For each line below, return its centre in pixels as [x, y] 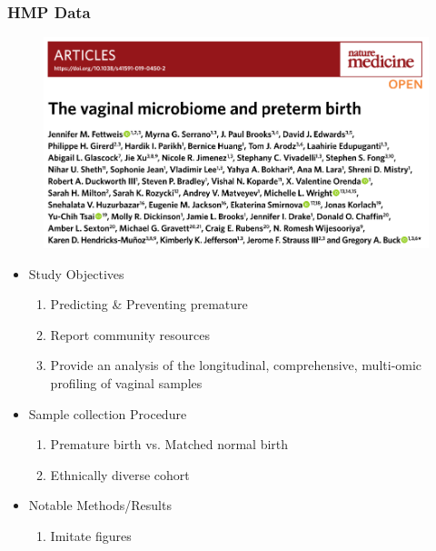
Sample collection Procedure [108, 413]
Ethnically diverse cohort [120, 474]
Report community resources [130, 334]
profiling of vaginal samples [126, 382]
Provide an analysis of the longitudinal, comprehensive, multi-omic [236, 365]
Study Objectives [76, 273]
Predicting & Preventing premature [149, 304]
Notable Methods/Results [100, 505]
